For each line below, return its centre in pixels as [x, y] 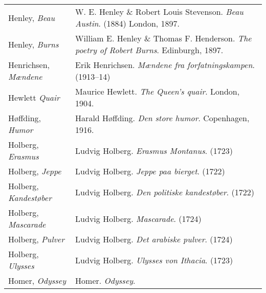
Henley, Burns [34, 44]
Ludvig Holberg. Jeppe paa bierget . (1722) [150, 171]
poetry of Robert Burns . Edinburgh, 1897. [149, 50]
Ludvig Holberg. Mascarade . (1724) [138, 218]
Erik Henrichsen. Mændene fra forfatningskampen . [165, 65]
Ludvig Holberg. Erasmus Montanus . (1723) [154, 150]
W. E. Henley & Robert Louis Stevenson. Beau [159, 12]
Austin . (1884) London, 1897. [128, 23]
